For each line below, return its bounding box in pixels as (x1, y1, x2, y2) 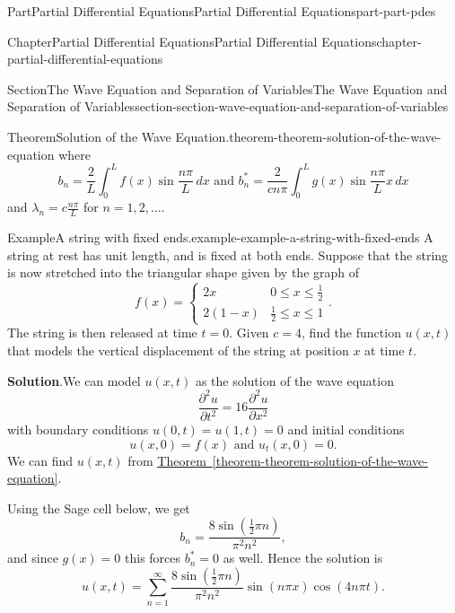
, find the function (302, 323, 401, 342)
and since (7, 548, 58, 567)
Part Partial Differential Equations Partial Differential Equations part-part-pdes (7, 2, 436, 20)
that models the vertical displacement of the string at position (7, 340, 349, 359)
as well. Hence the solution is (223, 548, 383, 567)
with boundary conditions (7, 420, 149, 438)
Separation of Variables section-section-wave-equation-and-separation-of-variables (7, 97, 449, 116)
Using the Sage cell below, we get (7, 498, 190, 517)
